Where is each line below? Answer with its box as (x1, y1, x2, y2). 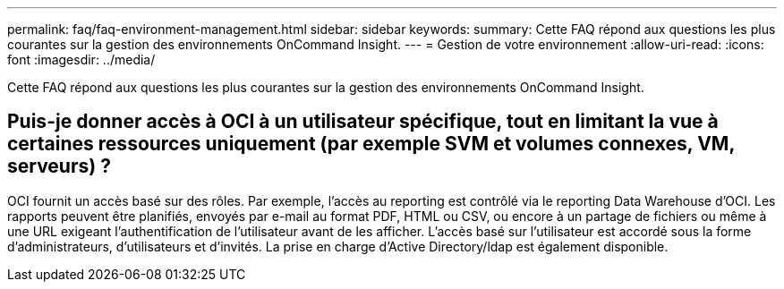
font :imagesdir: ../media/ (7, 52, 156, 67)
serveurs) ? (7, 155, 111, 178)
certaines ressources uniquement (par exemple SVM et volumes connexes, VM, (7, 132, 735, 156)
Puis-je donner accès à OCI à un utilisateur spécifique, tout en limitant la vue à (7, 110, 719, 133)
